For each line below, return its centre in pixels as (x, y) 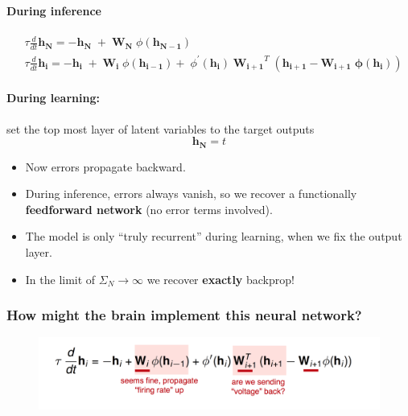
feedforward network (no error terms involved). (149, 209)
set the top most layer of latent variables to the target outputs (161, 128)
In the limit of (60, 279)
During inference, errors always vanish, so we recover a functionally (191, 194)
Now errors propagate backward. (105, 166)
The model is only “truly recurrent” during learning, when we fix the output (214, 236)
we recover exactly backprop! (220, 279)
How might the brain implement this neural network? (184, 315)
